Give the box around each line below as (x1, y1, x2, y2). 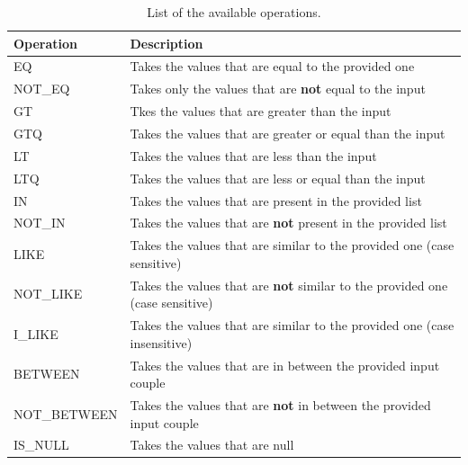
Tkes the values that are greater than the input (130, 102, 391, 121)
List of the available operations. (147, 3, 321, 21)
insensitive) (130, 333, 193, 352)
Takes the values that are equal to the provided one (130, 57, 415, 76)
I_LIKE (13, 324, 58, 343)
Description (130, 33, 203, 52)
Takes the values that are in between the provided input (130, 355, 440, 374)
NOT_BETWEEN (13, 404, 118, 423)
